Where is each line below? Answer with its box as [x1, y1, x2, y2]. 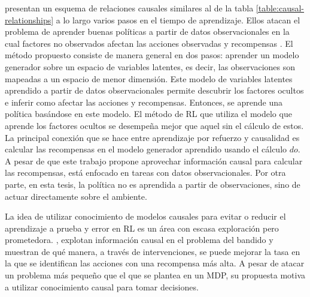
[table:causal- [256, 2, 305, 14]
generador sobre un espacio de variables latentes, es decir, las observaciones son [5, 60, 296, 73]
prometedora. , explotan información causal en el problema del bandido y [5, 233, 273, 246]
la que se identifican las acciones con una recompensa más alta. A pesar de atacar [5, 257, 305, 269]
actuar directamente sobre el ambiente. [5, 190, 147, 202]
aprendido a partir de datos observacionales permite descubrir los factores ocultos [5, 84, 304, 97]
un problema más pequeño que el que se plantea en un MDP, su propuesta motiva [5, 269, 306, 281]
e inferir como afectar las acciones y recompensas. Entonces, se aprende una [5, 95, 282, 108]
